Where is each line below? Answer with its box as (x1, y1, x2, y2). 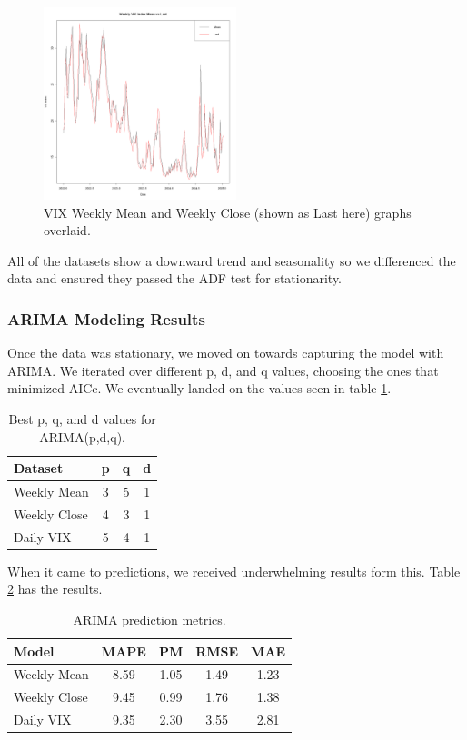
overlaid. (44, 221, 91, 240)
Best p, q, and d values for (8, 409, 156, 428)
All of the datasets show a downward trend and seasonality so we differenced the (7, 251, 456, 270)
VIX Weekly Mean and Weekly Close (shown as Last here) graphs (44, 202, 412, 222)
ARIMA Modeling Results (7, 307, 205, 330)
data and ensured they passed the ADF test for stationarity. (7, 269, 343, 288)
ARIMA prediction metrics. (73, 609, 226, 628)
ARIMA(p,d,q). (39, 427, 125, 446)
